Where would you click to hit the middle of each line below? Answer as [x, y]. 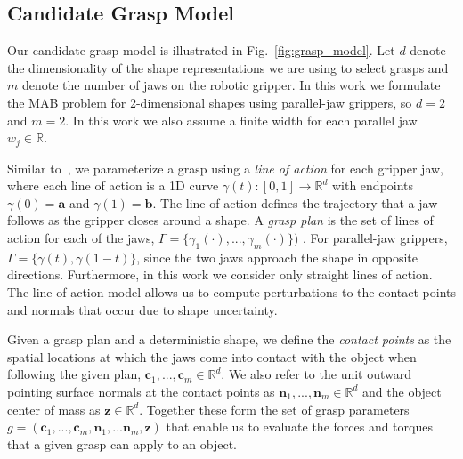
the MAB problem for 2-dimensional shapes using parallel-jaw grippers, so [210, 102]
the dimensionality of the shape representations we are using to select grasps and [228, 67]
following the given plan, [74, 374]
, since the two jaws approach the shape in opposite [277, 257]
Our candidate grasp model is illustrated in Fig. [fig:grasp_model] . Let [201, 50]
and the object [402, 391]
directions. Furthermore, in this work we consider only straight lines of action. [220, 274]
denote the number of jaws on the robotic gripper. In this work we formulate [231, 85]
